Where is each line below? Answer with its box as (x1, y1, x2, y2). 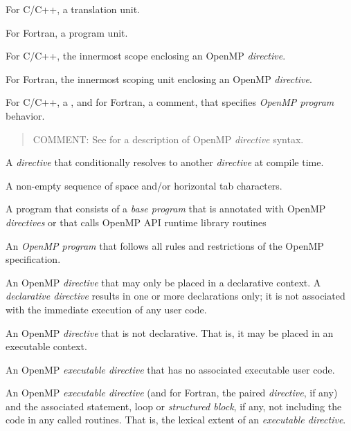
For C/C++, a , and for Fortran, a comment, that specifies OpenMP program (6, 95, 334, 109)
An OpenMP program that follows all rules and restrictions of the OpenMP (6, 238, 324, 253)
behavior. (6, 108, 45, 122)
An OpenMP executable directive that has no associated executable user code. (6, 362, 335, 376)
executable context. (6, 339, 87, 354)
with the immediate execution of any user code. (6, 302, 207, 316)
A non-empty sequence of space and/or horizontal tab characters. (6, 178, 282, 192)
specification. (6, 252, 61, 266)
